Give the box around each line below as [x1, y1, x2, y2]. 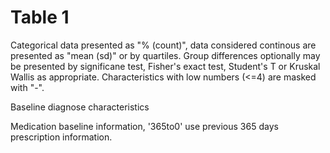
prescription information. [10, 131, 113, 143]
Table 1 [10, 6, 70, 29]
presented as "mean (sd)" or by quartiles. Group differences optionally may [10, 49, 321, 61]
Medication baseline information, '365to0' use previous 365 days [10, 120, 279, 132]
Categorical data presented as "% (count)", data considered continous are [10, 39, 317, 51]
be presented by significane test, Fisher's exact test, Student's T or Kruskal [10, 60, 321, 72]
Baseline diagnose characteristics [10, 101, 150, 113]
